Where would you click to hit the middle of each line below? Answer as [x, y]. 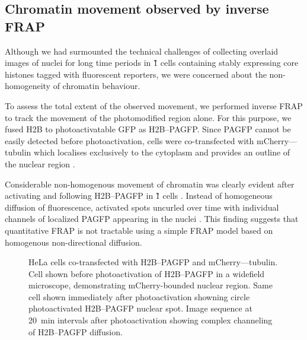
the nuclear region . [40, 163]
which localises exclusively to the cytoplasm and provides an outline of [162, 152]
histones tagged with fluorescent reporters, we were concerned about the [136, 74]
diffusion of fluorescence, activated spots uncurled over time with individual [142, 207]
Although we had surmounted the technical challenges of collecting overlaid [142, 51]
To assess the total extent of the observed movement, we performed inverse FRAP [154, 105]
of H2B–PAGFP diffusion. [76, 331]
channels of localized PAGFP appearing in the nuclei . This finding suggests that [152, 219]
